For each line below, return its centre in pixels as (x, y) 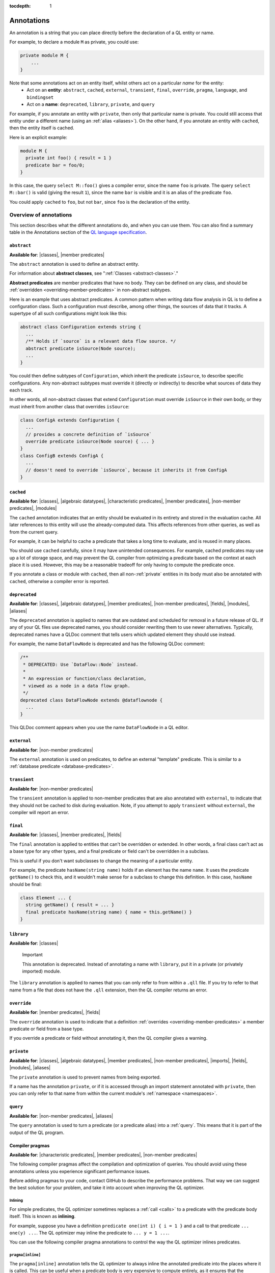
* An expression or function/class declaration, (85, 679)
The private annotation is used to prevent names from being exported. (85, 1077)
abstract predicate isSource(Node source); (81, 348)
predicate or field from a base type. (47, 1029)
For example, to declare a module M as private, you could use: (74, 42)
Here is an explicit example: (38, 137)
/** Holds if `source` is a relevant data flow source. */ (101, 341)
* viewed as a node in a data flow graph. (77, 686)
